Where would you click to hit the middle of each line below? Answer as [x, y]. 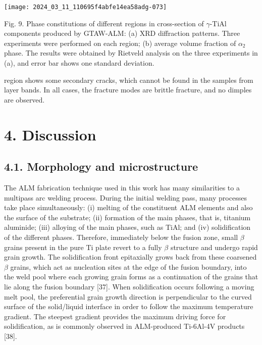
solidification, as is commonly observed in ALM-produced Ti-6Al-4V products [124, 326]
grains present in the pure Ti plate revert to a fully [83, 247]
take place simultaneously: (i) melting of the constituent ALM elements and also [128, 207]
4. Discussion [50, 134]
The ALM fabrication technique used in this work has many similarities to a [122, 187]
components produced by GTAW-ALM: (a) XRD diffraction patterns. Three [122, 33]
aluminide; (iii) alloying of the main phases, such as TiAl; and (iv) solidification [127, 227]
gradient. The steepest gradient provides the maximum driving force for [115, 316]
